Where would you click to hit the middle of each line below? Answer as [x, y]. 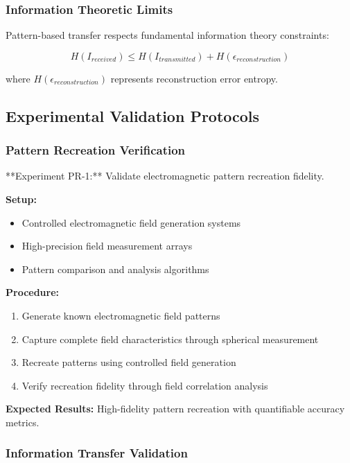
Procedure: [33, 292]
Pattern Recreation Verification [96, 150]
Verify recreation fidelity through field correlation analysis [145, 385]
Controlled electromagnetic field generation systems [131, 222]
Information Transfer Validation [97, 453]
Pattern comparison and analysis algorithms [115, 269]
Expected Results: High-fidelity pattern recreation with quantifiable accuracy [175, 409]
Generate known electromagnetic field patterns [121, 315]
